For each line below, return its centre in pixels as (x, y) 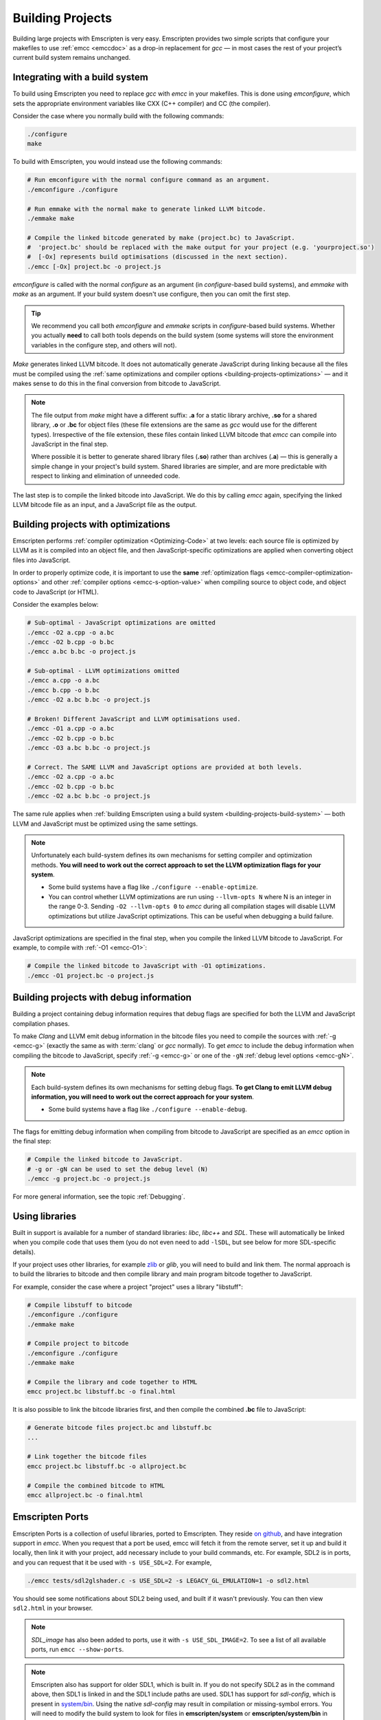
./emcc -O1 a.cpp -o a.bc (71, 729)
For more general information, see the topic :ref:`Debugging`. (99, 1196)
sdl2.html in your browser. (53, 1608)
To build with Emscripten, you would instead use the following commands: (117, 162)
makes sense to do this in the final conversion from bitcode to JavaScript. (117, 383)
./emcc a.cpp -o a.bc (63, 680)
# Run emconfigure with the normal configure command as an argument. (149, 180)
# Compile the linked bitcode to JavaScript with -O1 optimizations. (147, 966)
